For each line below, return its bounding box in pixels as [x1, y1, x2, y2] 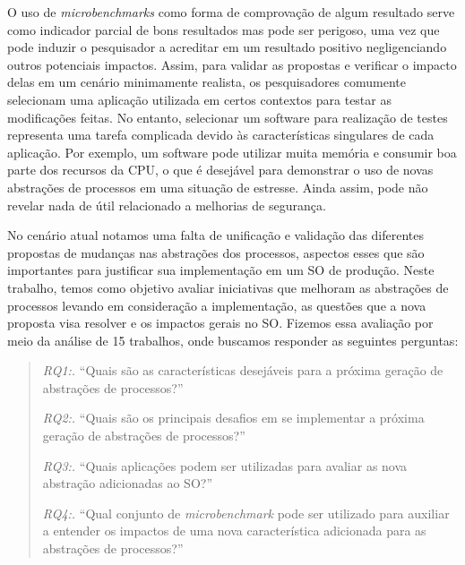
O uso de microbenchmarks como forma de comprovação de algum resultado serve [7, 3, 455, 21]
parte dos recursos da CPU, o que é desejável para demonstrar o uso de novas [7, 160, 434, 179]
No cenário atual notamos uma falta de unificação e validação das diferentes [7, 226, 425, 244]
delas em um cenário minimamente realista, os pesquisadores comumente [7, 73, 407, 91]
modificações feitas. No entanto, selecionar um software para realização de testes [7, 107, 448, 126]
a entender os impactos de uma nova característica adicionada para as [42, 521, 426, 540]
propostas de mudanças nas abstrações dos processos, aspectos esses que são [7, 243, 425, 261]
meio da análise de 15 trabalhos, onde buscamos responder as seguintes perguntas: [7, 330, 459, 349]
